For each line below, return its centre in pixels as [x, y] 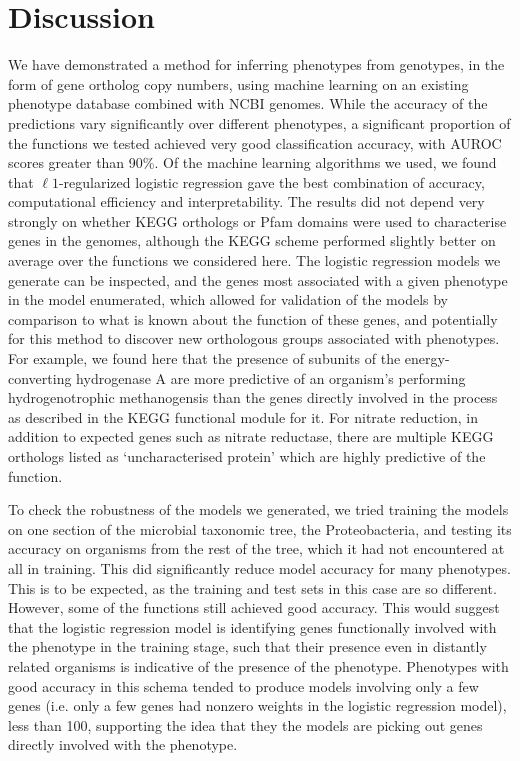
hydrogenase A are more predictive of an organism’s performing [271, 377]
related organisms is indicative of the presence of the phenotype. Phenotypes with [258, 665]
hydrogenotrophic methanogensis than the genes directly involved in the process [253, 397]
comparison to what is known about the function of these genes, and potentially [253, 318]
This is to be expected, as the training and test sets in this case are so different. [252, 587]
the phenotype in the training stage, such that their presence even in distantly [247, 646]
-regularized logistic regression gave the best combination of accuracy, [271, 181]
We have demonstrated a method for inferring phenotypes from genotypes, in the [256, 64]
